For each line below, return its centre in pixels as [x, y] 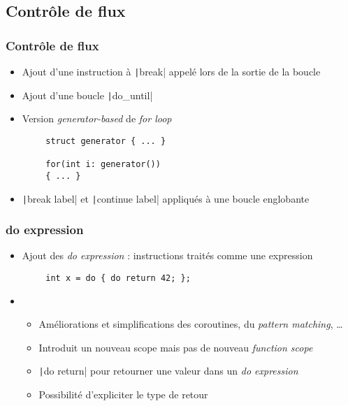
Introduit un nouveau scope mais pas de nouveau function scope [176, 347]
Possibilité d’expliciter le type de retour [123, 394]
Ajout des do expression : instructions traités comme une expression [167, 255]
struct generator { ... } [106, 141]
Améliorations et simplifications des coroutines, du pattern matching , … [191, 324]
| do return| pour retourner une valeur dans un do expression [168, 371]
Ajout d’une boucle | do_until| [87, 95]
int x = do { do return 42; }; [118, 278]
